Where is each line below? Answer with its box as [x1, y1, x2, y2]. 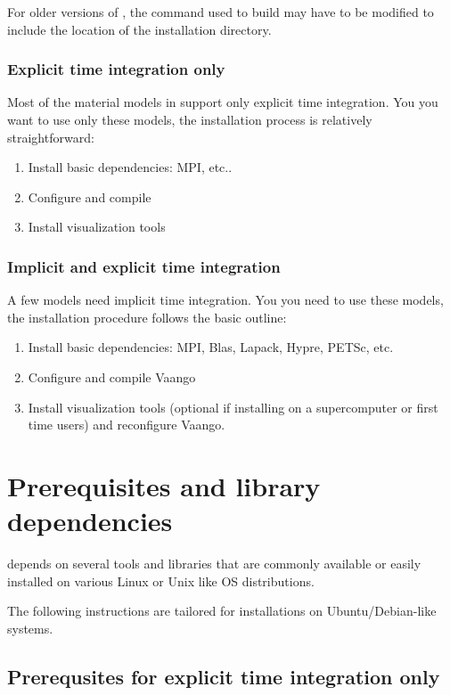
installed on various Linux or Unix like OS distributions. [7, 571, 315, 590]
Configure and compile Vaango [28, 367, 196, 386]
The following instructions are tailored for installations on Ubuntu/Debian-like [7, 601, 437, 620]
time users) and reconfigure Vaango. [28, 415, 225, 434]
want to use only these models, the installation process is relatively [7, 110, 372, 128]
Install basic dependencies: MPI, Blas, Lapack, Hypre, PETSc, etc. [28, 338, 394, 356]
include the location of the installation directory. [7, 20, 272, 38]
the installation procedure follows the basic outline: [7, 307, 287, 326]
